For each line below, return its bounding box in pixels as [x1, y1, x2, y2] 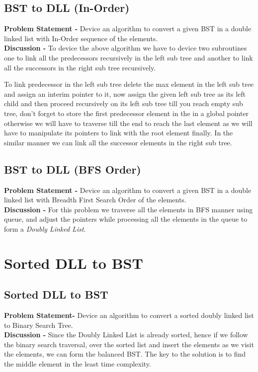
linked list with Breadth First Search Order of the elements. [4, 194, 186, 205]
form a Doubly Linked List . [4, 223, 86, 234]
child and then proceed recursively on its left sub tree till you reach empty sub [4, 98, 243, 109]
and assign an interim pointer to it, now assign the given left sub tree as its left [4, 88, 246, 99]
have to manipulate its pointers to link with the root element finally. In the [4, 127, 233, 138]
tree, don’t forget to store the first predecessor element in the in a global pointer [4, 108, 249, 118]
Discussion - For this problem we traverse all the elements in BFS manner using [4, 204, 253, 214]
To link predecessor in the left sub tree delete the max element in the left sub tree [4, 79, 254, 89]
